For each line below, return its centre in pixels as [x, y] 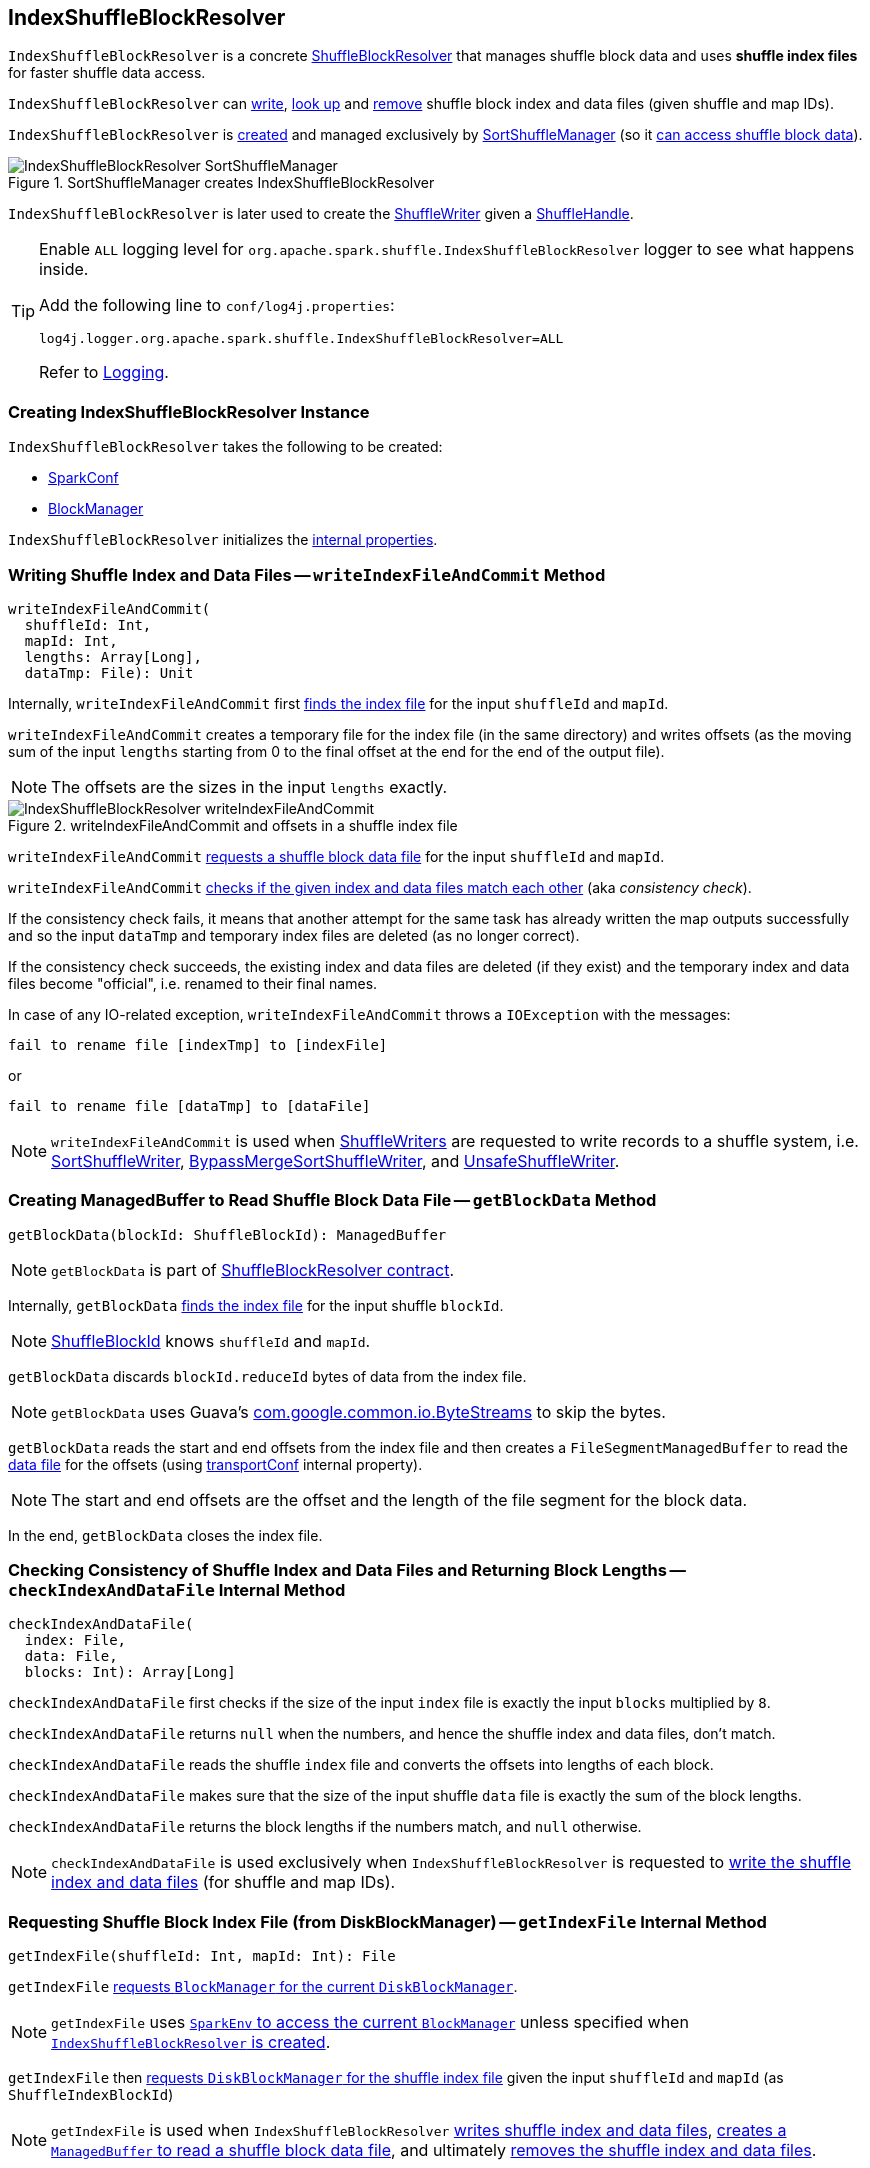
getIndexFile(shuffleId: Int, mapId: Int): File [202, 1956]
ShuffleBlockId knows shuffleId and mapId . [211, 1340]
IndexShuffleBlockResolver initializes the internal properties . [223, 540]
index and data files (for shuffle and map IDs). [223, 1882]
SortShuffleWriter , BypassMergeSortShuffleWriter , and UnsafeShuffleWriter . [335, 1160]
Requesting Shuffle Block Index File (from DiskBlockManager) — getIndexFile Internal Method [387, 1921]
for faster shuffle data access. [107, 73]
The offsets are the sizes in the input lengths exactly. [249, 786]
